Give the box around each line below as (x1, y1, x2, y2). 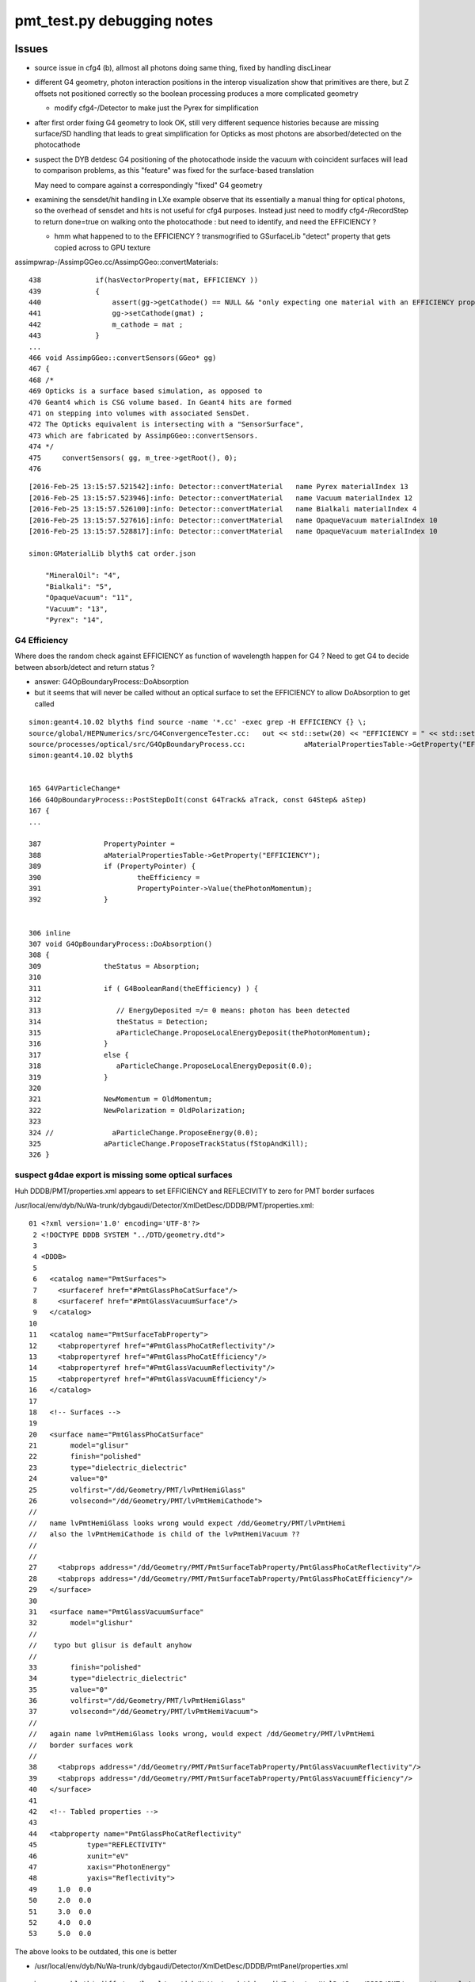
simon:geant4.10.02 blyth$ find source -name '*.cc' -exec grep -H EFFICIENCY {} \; (28, 717, 367, 727)
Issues (14, 42, 48, 55)
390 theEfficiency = (28, 873, 200, 882)
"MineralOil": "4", (44, 571, 121, 580)
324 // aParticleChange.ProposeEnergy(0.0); (28, 1128, 259, 1137)
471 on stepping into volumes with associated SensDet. (28, 409, 250, 418)
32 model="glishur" (28, 1618, 134, 1628)
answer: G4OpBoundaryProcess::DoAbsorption (34, 676, 189, 686)
